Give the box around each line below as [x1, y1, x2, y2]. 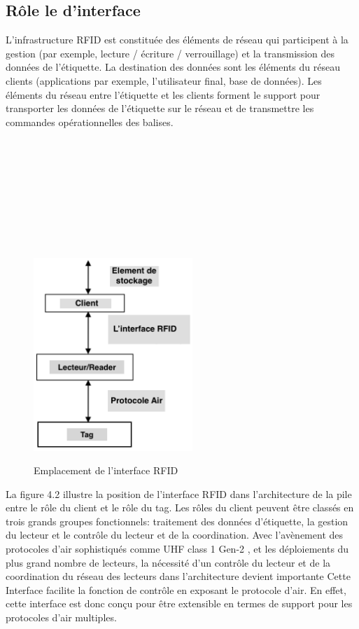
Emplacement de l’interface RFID [34, 463, 178, 478]
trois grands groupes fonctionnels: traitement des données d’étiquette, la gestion [6, 513, 349, 528]
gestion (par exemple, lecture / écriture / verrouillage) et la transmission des [6, 46, 335, 60]
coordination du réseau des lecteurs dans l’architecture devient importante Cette [6, 569, 351, 583]
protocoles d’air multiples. [6, 610, 117, 624]
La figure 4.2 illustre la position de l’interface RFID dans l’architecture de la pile [6, 486, 352, 501]
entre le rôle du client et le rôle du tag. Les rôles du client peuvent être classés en [6, 500, 354, 515]
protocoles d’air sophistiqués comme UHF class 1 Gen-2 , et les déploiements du [6, 541, 349, 556]
